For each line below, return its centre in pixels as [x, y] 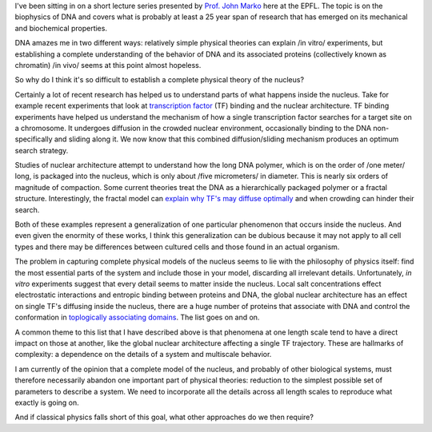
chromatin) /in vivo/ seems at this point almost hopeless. [108, 65]
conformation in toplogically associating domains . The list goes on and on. [137, 317]
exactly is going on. [47, 402]
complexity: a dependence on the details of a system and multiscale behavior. [143, 355]
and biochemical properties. [61, 28]
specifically [34, 139]
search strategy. [42, 150]
